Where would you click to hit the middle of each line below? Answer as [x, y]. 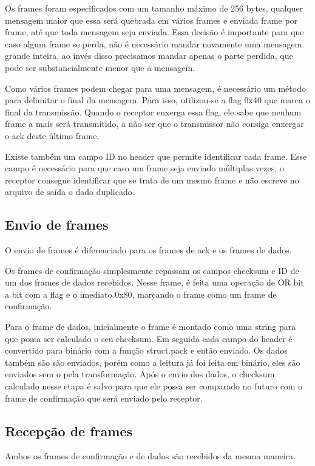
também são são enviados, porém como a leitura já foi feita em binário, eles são [153, 362]
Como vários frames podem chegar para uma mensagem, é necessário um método [155, 88]
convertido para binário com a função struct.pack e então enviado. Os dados [146, 350]
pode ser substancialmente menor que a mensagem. [100, 67]
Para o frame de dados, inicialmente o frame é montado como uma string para [151, 327]
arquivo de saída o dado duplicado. [70, 192]
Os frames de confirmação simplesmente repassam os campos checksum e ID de [152, 270]
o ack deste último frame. [52, 135]
